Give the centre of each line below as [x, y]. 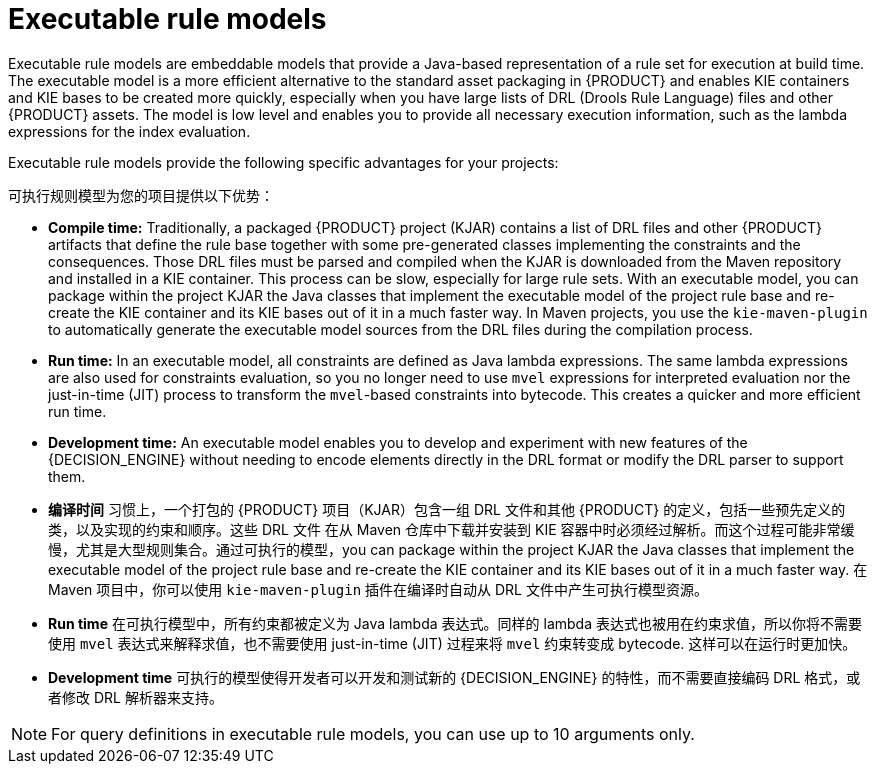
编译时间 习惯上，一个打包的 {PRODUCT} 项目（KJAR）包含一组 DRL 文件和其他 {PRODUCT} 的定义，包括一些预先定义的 [447, 509]
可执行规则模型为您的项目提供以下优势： [141, 195]
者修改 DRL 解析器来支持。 [135, 697]
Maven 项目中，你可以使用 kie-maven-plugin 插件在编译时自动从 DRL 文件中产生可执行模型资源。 [378, 589]
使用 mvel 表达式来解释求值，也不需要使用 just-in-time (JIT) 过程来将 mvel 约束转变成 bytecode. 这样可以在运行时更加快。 [452, 643]
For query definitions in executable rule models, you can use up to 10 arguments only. [373, 733]
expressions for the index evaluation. [129, 131]
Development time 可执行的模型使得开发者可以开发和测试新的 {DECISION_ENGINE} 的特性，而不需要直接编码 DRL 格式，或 [454, 677]
